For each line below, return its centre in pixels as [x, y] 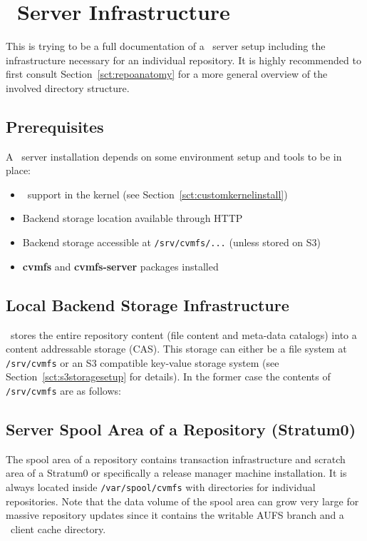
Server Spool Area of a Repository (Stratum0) [181, 429]
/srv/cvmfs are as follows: [63, 390]
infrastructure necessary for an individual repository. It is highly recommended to [183, 60]
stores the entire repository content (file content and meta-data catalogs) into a [183, 334]
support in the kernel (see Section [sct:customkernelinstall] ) [157, 194]
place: [18, 170]
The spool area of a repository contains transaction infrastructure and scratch [176, 459]
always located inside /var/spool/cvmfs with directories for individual [161, 487]
